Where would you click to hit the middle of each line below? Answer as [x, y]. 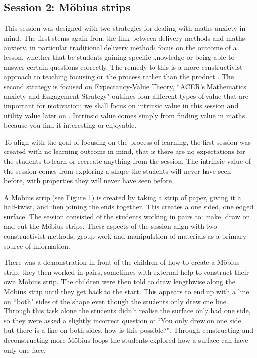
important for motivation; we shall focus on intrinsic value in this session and [121, 105]
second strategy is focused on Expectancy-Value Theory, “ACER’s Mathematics [125, 86]
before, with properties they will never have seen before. [89, 180]
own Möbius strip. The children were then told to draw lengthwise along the [120, 281]
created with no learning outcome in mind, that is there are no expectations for [125, 151]
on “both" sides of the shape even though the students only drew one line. [116, 301]
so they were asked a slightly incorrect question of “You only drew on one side [123, 320]
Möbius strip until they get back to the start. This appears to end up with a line [127, 291]
